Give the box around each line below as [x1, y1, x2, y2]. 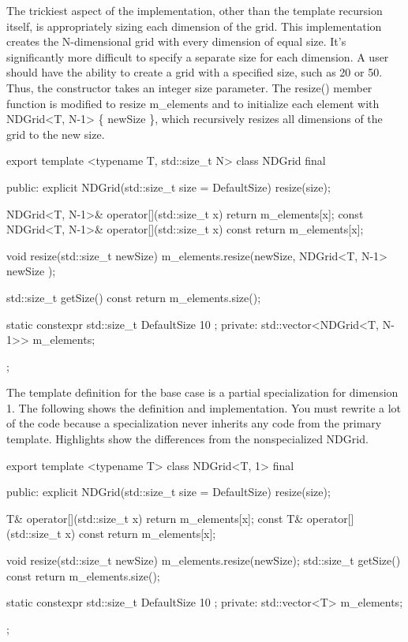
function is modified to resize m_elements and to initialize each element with [6, 95, 380, 111]
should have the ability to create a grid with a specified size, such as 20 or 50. [6, 64, 383, 80]
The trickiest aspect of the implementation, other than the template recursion [6, 2, 383, 18]
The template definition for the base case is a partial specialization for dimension [6, 384, 399, 401]
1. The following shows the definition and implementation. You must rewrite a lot [6, 399, 402, 416]
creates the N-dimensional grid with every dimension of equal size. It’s [6, 33, 346, 50]
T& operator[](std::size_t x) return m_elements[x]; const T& [6, 509, 304, 526]
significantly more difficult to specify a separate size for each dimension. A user [6, 48, 389, 65]
